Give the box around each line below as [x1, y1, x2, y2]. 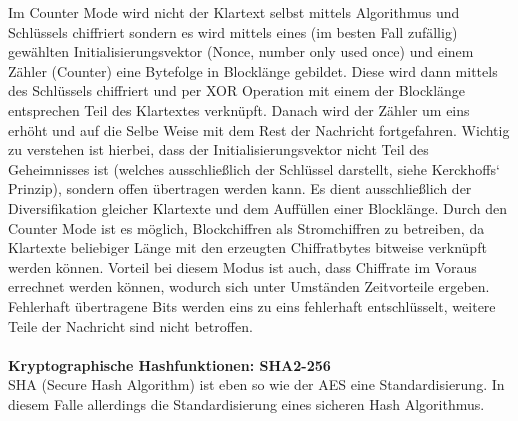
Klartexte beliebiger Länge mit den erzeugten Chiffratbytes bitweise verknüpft [8, 237, 487, 258]
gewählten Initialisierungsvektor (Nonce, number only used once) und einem [8, 41, 474, 62]
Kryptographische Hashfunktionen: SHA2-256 [8, 354, 331, 375]
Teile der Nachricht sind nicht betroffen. [8, 315, 253, 336]
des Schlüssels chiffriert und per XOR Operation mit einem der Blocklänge [8, 80, 466, 101]
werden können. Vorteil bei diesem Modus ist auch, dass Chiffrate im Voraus [8, 256, 477, 277]
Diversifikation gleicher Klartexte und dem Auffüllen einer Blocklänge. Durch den [8, 197, 508, 218]
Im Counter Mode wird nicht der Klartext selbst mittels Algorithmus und [8, 2, 460, 22]
